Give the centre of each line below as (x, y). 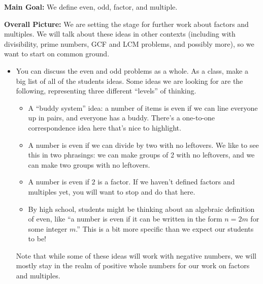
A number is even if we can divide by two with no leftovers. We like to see (143, 145)
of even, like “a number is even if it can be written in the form (125, 219)
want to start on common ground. (57, 54)
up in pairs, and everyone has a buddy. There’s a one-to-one (122, 118)
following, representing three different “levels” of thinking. (106, 91)
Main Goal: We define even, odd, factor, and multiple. (91, 7)
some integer (48, 228)
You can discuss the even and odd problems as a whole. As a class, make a (132, 70)
